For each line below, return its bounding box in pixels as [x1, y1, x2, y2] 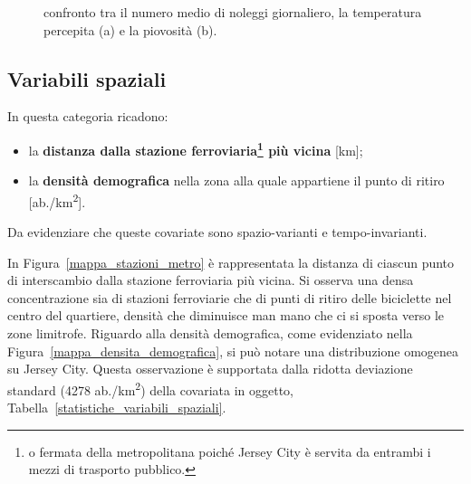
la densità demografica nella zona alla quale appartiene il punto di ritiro [28, 171, 445, 190]
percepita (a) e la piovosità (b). [43, 20, 217, 39]
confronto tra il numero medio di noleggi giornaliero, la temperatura [43, 3, 422, 21]
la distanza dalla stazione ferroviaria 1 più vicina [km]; [28, 138, 363, 159]
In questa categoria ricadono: [7, 107, 168, 126]
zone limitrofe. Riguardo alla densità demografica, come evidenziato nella [7, 324, 413, 343]
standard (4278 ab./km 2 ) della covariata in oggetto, [7, 377, 293, 399]
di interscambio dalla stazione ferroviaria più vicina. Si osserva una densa [7, 270, 414, 289]
